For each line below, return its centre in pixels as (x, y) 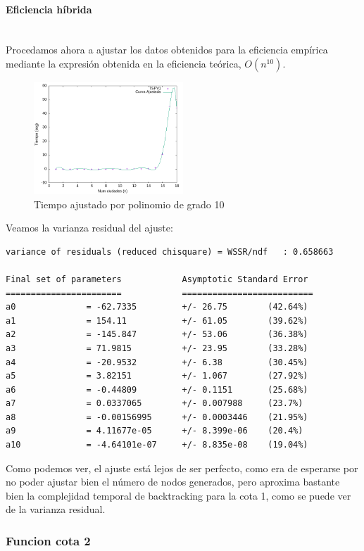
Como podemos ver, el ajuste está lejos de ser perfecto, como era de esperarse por (182, 468)
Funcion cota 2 (48, 540)
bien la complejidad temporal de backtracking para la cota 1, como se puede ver (178, 495)
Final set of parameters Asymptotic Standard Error (157, 279)
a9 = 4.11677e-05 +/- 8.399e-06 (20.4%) (155, 431)
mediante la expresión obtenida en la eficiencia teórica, (124, 63)
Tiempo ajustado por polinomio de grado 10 (129, 204)
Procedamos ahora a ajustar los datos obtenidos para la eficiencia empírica (167, 50)
